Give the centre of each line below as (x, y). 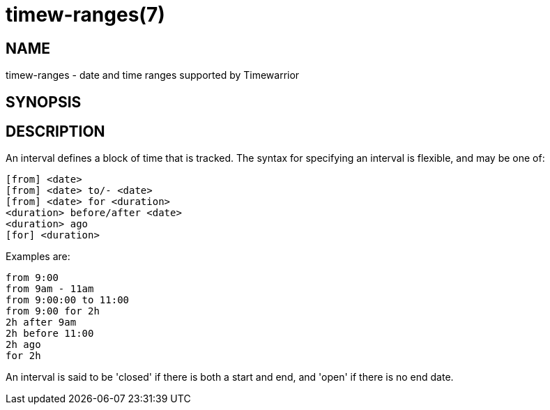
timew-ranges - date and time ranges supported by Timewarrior (153, 75)
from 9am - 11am (50, 289)
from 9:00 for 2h (53, 311)
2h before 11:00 (50, 334)
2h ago (23, 345)
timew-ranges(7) (85, 15)
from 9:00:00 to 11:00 (68, 300)
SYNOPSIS (44, 102)
